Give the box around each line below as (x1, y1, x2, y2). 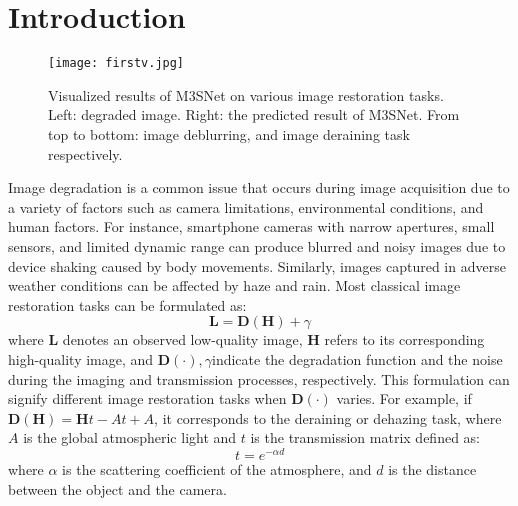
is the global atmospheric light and (23, 427, 237, 448)
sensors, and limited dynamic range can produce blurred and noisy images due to (8, 235, 506, 256)
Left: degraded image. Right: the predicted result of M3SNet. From (48, 104, 460, 125)
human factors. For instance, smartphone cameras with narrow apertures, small (8, 216, 495, 237)
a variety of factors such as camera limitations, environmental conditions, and (8, 196, 484, 217)
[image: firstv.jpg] (48, 56, 185, 71)
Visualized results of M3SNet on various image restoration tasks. (48, 84, 444, 105)
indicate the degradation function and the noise (211, 348, 503, 369)
